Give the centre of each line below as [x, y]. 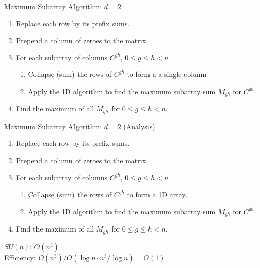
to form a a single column [167, 74]
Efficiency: [20, 257]
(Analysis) [139, 126]
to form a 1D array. [157, 194]
